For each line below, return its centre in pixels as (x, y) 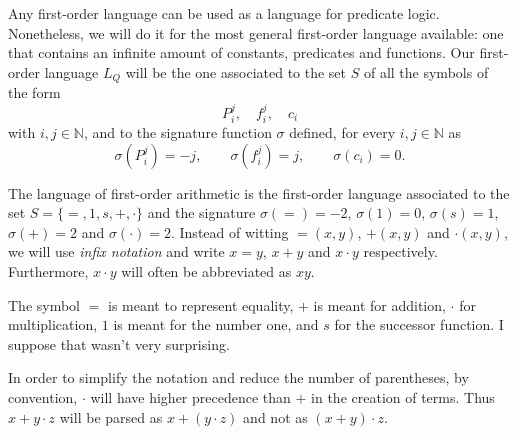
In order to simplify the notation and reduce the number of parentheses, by (238, 377)
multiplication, (53, 324)
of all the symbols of (426, 71)
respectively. (400, 251)
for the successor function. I (419, 324)
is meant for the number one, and (216, 324)
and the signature (201, 212)
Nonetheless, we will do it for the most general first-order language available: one (256, 32)
